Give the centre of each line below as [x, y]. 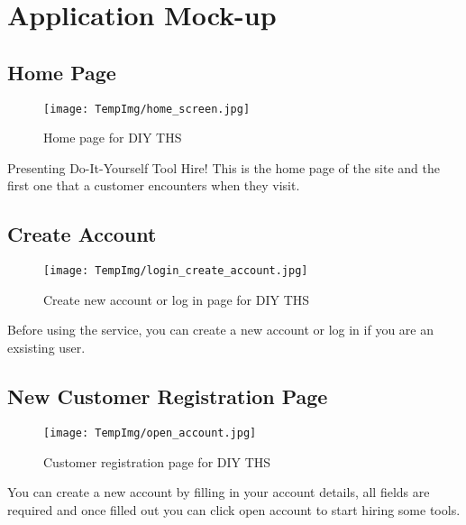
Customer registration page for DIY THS [157, 461]
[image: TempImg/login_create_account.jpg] [176, 271]
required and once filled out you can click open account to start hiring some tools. [234, 509]
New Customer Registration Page [168, 396]
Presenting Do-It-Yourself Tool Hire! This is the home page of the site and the [224, 167]
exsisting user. [46, 348]
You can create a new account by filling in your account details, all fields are [219, 492]
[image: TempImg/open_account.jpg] [150, 433]
